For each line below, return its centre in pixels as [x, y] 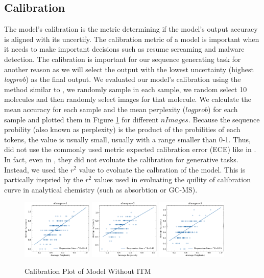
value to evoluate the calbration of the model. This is [162, 169]
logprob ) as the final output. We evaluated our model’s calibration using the [123, 79]
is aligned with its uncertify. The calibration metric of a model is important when [132, 39]
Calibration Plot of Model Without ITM [88, 271]
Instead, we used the [36, 169]
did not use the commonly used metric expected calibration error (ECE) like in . [130, 149]
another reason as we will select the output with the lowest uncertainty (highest [129, 69]
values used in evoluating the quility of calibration [172, 179]
